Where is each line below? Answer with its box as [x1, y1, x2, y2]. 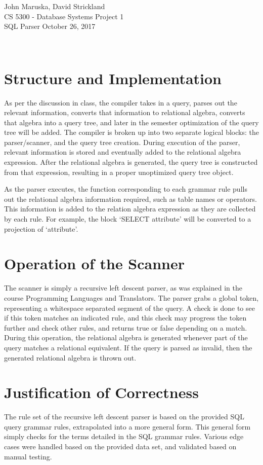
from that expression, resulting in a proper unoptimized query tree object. [4, 166, 234, 177]
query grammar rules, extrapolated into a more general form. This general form [4, 421, 251, 432]
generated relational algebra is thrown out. [4, 352, 137, 363]
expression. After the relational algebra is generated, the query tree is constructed [4, 157, 258, 167]
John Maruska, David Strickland [4, 1, 105, 11]
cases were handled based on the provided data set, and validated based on [4, 441, 237, 451]
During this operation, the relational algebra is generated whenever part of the [4, 332, 248, 343]
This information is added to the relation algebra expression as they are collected [4, 203, 256, 214]
